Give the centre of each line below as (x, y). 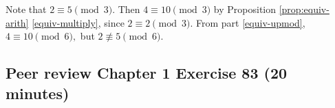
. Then (126, 9)
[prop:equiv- (304, 9)
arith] (17, 22)
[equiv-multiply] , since (78, 22)
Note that (26, 9)
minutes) (37, 93)
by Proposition (245, 9)
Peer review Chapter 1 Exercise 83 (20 (147, 73)
